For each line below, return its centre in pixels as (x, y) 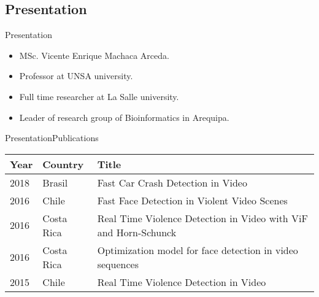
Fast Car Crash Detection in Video (172, 182)
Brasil (55, 182)
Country (63, 164)
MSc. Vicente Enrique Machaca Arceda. (94, 55)
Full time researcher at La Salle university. (99, 96)
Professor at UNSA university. (76, 76)
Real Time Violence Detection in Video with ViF (202, 218)
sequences (118, 264)
